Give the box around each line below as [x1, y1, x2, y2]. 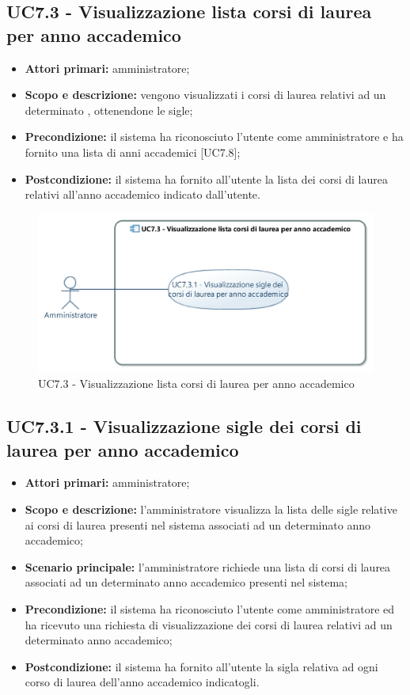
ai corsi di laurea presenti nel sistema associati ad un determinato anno [25, 516, 370, 533]
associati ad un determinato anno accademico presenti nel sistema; [25, 574, 347, 591]
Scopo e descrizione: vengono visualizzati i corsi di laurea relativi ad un [25, 86, 386, 103]
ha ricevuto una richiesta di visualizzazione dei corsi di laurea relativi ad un [25, 616, 393, 632]
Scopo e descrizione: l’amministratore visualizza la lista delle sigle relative [25, 500, 397, 517]
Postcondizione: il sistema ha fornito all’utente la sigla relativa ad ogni [25, 658, 378, 674]
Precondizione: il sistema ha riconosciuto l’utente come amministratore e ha [25, 128, 404, 145]
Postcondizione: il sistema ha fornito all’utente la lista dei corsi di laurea [25, 170, 388, 187]
